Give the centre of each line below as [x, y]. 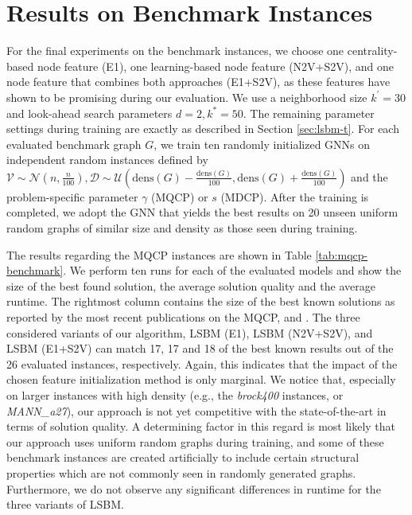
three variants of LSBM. [65, 504]
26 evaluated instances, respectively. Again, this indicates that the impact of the [202, 363]
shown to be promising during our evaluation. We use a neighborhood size [187, 97]
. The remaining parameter [309, 113]
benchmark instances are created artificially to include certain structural [183, 457]
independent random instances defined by [107, 160]
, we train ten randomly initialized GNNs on [262, 144]
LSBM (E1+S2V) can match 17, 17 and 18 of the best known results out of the [200, 348]
